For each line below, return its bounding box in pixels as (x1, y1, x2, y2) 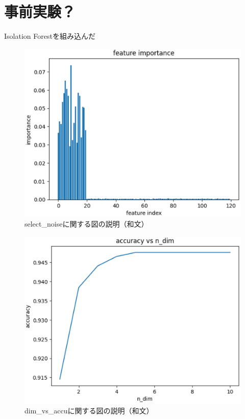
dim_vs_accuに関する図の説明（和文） (24, 405, 154, 416)
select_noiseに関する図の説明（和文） (24, 218, 149, 229)
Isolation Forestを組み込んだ (4, 31, 95, 41)
